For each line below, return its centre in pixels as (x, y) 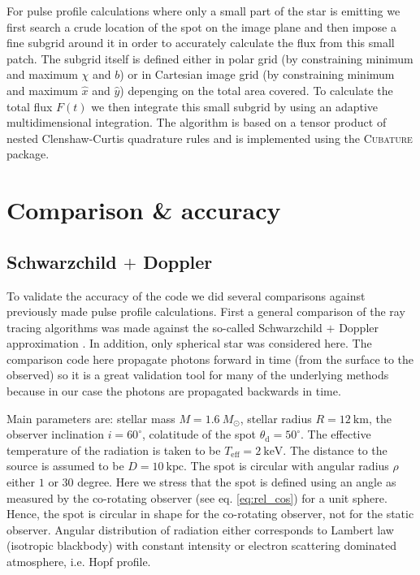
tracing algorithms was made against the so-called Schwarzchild (165, 327)
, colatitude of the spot (199, 434)
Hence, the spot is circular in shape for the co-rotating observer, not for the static (210, 514)
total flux (30, 106)
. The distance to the (335, 450)
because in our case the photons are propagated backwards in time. (174, 391)
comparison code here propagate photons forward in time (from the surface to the (210, 359)
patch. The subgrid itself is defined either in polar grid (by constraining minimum (210, 58)
